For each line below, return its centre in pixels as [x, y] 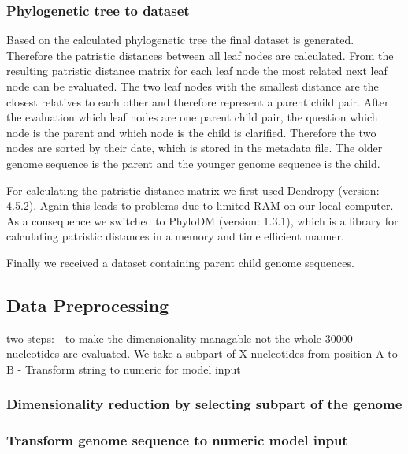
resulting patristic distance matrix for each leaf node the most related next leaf [197, 71]
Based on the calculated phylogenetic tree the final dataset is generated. [180, 40]
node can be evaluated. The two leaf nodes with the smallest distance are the [193, 86]
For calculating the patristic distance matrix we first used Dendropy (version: [193, 190]
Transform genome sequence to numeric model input [177, 440]
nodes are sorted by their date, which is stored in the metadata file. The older [195, 148]
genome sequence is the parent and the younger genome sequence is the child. [193, 163]
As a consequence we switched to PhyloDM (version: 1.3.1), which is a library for [202, 220]
